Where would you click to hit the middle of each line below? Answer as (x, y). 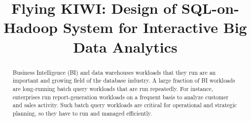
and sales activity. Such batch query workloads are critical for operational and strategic (125, 105)
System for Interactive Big (155, 27)
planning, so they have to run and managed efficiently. (82, 113)
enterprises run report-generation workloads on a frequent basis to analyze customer (121, 97)
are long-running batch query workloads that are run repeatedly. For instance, (113, 88)
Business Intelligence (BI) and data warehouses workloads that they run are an (114, 72)
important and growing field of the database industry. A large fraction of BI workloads (124, 80)
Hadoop (31, 27)
